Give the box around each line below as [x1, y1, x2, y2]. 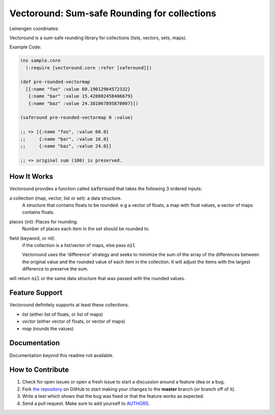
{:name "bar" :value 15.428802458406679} [28, 93, 133, 99]
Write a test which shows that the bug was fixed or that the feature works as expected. [22, 393, 205, 399]
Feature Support [9, 288, 63, 297]
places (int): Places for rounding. [9, 218, 78, 225]
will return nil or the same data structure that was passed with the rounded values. [9, 275, 185, 281]
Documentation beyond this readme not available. [9, 352, 114, 358]
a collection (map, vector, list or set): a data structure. [9, 195, 122, 201]
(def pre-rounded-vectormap [20, 79, 90, 85]
